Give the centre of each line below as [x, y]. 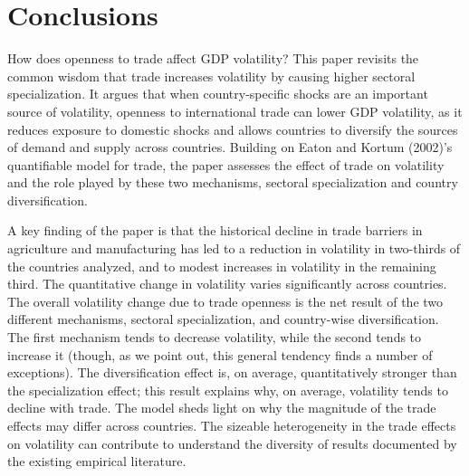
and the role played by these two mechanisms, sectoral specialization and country [233, 182]
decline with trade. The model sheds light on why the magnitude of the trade [222, 408]
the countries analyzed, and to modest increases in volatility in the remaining [222, 266]
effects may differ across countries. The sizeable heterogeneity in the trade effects [232, 425]
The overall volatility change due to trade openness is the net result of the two [225, 301]
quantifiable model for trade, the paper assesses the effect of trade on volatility [226, 164]
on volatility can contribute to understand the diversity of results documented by [232, 443]
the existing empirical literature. [97, 461]
